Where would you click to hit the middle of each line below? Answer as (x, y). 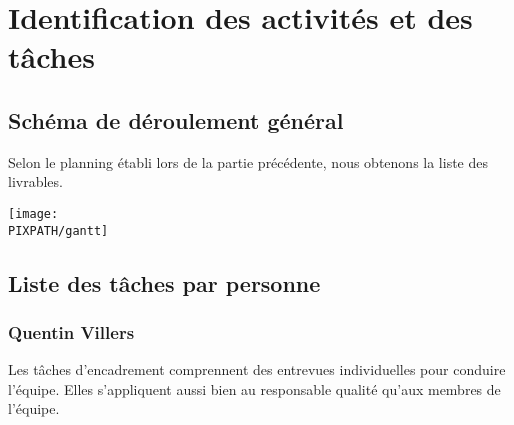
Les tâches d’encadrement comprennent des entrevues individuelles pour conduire (257, 369)
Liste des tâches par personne (164, 282)
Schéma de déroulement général (176, 119)
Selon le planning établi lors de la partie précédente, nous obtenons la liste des (248, 161)
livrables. (35, 181)
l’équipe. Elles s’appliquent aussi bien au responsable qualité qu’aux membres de (254, 388)
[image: (33, 213)
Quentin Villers (71, 331)
